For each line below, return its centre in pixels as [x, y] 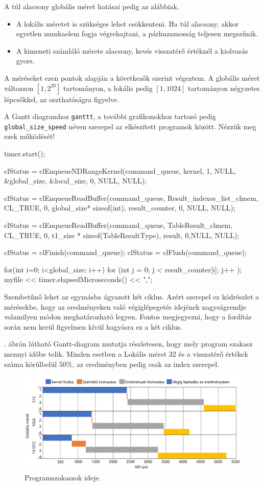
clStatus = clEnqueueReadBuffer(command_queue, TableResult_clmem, [118, 225]
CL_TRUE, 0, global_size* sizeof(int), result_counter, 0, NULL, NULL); [120, 208]
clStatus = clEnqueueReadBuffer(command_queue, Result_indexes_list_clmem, [131, 198]
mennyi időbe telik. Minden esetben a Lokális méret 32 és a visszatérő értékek [126, 353]
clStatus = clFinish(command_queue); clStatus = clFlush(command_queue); [126, 252]
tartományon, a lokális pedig [108, 88]
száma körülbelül [31, 364]
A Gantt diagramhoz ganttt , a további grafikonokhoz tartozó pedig [110, 116]
